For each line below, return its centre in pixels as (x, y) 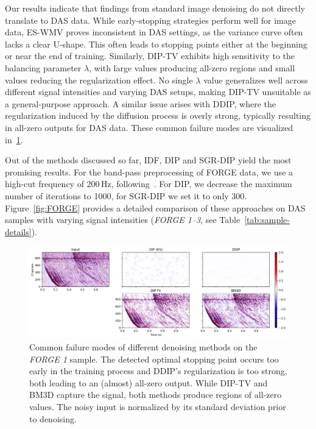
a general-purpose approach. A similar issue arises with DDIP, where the (140, 103)
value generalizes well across (256, 80)
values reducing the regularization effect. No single (99, 80)
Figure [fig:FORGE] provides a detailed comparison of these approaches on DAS (155, 207)
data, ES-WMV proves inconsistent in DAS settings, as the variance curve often (154, 32)
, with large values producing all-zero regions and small (192, 67)
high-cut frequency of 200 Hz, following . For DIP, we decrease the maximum (149, 184)
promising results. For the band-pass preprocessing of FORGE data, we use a (149, 172)
